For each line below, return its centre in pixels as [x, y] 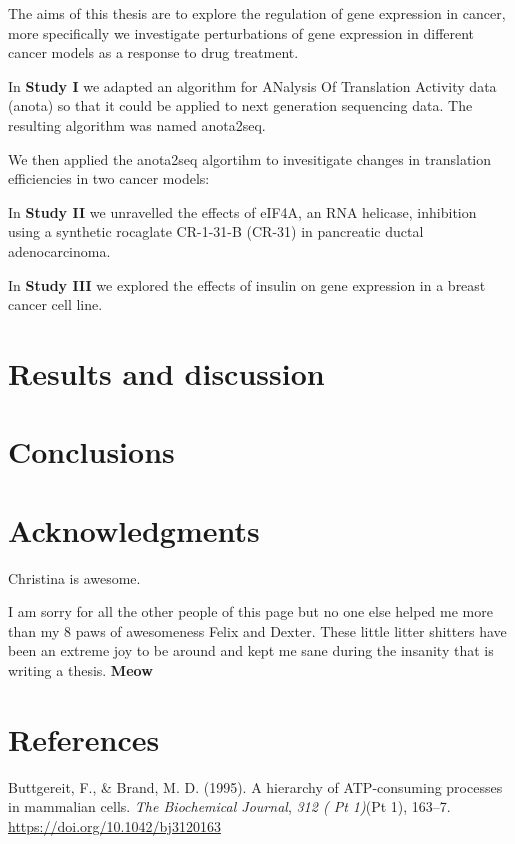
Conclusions [91, 451]
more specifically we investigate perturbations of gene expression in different [241, 32]
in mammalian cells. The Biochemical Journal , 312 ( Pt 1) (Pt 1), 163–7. [229, 806]
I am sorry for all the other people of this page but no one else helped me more [250, 611]
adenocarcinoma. [59, 250]
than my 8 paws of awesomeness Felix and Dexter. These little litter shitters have [257, 630]
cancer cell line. [55, 304]
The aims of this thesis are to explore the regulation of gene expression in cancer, [257, 13]
